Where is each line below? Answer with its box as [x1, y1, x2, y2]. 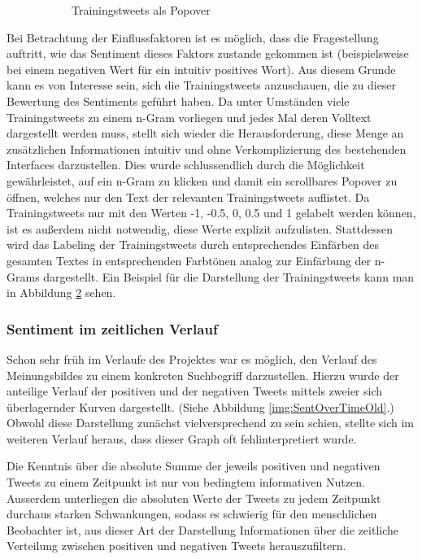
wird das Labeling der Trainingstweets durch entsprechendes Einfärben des [7, 236, 380, 253]
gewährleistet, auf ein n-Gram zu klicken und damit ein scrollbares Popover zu [7, 172, 398, 189]
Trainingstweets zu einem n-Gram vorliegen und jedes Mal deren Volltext [7, 108, 372, 125]
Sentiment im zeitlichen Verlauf [7, 318, 218, 338]
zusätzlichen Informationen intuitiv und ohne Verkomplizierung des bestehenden [7, 140, 407, 157]
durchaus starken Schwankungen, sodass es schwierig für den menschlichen [7, 505, 377, 522]
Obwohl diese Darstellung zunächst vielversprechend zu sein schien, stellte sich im [7, 414, 414, 431]
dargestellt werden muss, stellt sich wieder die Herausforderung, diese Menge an [7, 124, 404, 142]
